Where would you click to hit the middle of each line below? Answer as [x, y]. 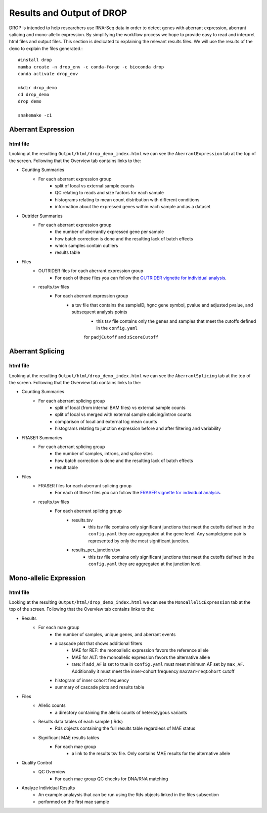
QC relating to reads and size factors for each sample [110, 193]
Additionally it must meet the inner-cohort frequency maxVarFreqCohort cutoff [153, 671]
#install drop [35, 60]
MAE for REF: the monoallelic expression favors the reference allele [140, 650]
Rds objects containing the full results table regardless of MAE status [125, 728]
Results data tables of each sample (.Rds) [81, 721]
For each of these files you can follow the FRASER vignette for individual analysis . [138, 493]
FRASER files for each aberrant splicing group [85, 486]
